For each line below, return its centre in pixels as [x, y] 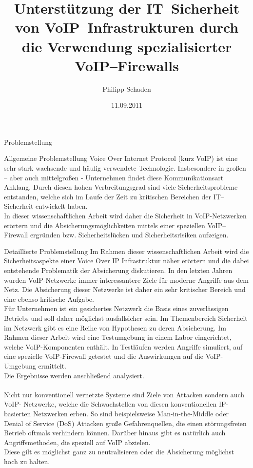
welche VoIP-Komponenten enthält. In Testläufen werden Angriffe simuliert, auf [123, 346]
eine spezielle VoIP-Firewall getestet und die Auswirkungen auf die [104, 356]
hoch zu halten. [27, 461]
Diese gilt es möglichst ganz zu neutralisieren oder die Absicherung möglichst [119, 452]
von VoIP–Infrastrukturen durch [127, 27]
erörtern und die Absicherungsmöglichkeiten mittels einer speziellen [105, 225]
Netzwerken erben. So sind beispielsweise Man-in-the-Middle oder [131, 413]
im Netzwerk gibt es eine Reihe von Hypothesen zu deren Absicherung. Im [115, 327]
